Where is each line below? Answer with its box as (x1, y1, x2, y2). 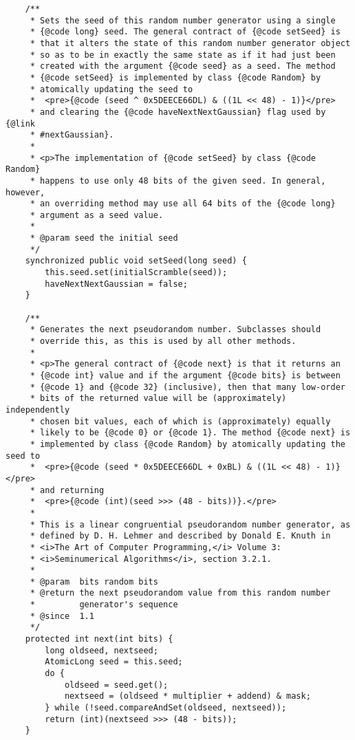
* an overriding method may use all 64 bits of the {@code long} (30, 199, 336, 209)
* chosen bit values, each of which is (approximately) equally (30, 416, 331, 426)
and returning (40, 485, 105, 495)
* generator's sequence (30, 600, 178, 610)
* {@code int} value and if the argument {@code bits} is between (30, 371, 341, 380)
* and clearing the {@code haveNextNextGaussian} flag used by (30, 107, 326, 117)
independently (6, 404, 70, 415)
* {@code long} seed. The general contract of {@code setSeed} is (30, 27, 341, 37)
